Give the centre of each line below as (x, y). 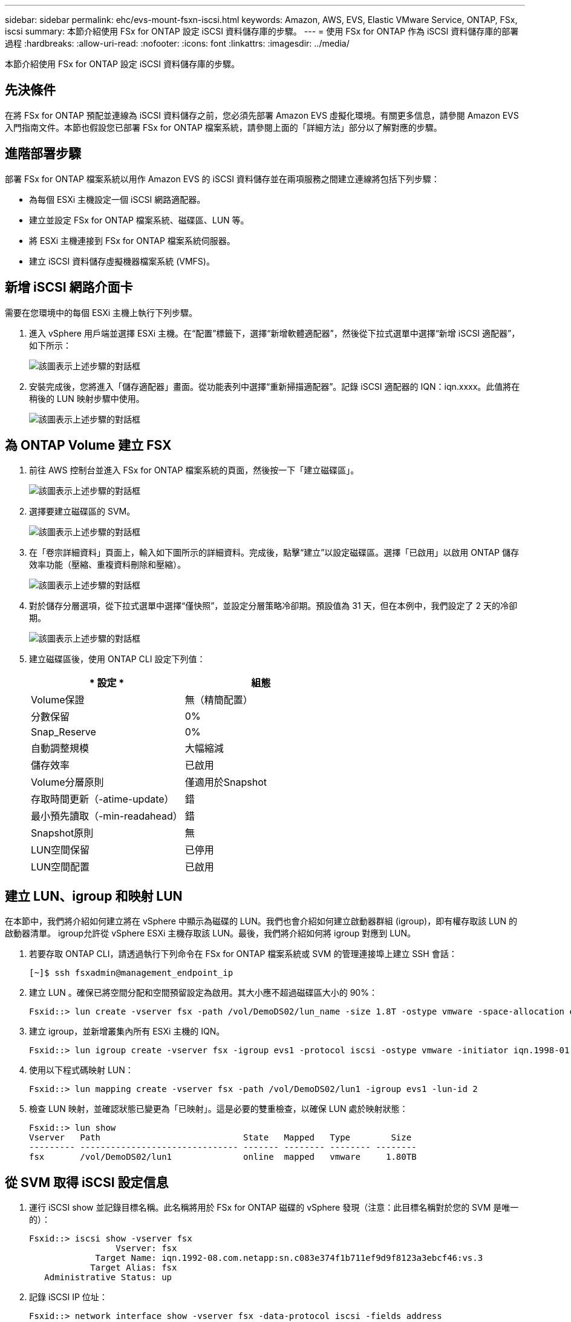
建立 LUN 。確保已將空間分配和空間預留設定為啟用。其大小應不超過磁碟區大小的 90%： (203, 993)
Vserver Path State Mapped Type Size (220, 1138)
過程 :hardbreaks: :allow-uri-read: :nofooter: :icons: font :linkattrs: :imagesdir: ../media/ (177, 43)
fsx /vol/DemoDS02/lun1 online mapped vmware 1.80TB (223, 1157)
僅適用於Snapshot (226, 782)
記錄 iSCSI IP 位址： (68, 1297)
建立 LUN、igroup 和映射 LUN (94, 896)
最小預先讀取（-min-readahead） (107, 816)
